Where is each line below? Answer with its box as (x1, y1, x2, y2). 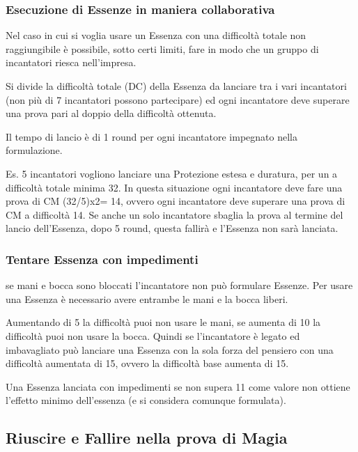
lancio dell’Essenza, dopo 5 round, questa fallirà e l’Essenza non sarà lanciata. (6, 221, 338, 235)
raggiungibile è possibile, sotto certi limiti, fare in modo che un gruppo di (6, 41, 319, 56)
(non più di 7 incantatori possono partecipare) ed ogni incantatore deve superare (6, 92, 350, 107)
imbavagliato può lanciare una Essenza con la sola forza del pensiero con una (6, 342, 334, 357)
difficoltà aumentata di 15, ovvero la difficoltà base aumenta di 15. (6, 356, 289, 371)
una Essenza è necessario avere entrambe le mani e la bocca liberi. (6, 291, 288, 306)
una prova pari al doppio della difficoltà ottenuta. (6, 106, 217, 120)
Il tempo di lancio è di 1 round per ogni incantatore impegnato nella (6, 129, 297, 143)
